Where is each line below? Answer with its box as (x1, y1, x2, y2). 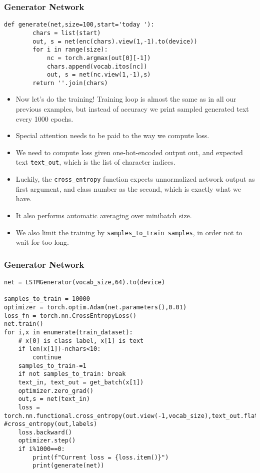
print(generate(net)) (32, 462, 104, 469)
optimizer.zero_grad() (18, 387, 93, 394)
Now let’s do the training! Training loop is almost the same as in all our (15, 94, 236, 104)
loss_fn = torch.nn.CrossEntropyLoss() (4, 312, 136, 319)
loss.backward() (18, 428, 72, 436)
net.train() (4, 320, 43, 328)
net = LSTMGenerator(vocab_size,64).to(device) (4, 279, 165, 286)
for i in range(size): (32, 46, 108, 54)
